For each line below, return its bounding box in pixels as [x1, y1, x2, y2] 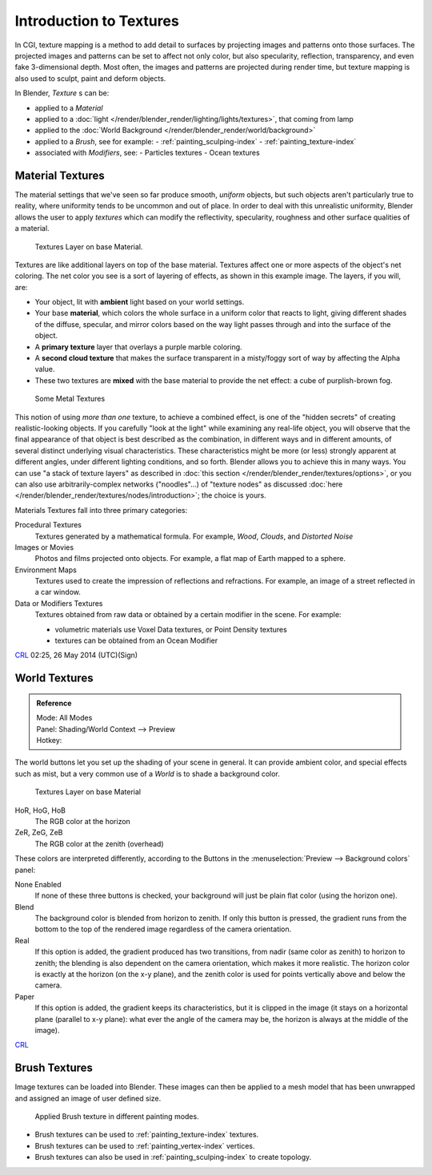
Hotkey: [36, 736, 62, 745]
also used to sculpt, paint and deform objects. [14, 73, 166, 83]
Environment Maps [14, 565, 78, 575]
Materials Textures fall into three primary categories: [14, 505, 188, 515]
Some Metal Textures [34, 394, 106, 404]
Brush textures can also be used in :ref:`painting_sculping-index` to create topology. [34, 1153, 312, 1162]
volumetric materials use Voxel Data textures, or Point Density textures [54, 624, 287, 634]
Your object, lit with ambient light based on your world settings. [34, 297, 245, 307]
